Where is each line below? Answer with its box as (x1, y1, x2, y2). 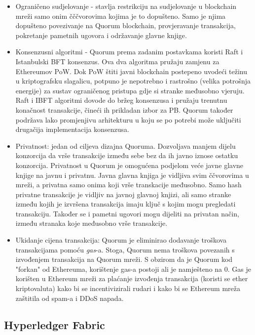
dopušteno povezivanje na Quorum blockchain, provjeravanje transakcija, (15, 20, 236, 31)
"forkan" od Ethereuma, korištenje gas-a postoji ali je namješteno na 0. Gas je (15, 263, 251, 274)
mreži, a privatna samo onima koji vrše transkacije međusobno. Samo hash (15, 179, 242, 190)
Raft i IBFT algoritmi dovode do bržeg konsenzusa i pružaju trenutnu (15, 95, 227, 105)
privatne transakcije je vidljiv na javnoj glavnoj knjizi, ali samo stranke (15, 189, 231, 199)
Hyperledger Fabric (4, 317, 105, 332)
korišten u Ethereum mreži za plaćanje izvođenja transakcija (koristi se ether (15, 273, 248, 284)
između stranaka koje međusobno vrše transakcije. (15, 218, 168, 228)
